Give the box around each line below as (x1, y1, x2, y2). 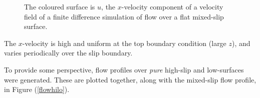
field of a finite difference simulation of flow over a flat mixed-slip (24, 11, 224, 21)
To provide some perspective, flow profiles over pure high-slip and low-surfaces (4, 64, 244, 74)
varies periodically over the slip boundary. (4, 47, 133, 58)
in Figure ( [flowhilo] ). (4, 84, 70, 94)
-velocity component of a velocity (121, 1, 223, 11)
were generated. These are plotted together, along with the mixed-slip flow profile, (4, 74, 256, 84)
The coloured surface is (24, 1, 95, 11)
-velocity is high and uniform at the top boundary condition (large (22, 37, 226, 48)
